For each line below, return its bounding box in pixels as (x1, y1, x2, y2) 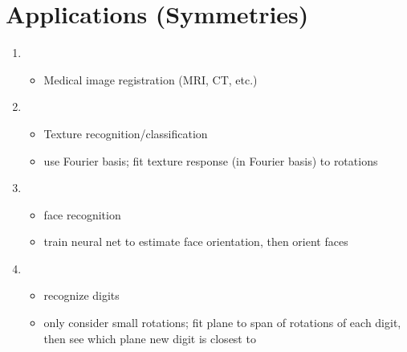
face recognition (43, 206, 121, 223)
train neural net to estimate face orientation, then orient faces (43, 233, 348, 250)
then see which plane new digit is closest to (43, 329, 256, 346)
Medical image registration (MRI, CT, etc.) (43, 71, 258, 88)
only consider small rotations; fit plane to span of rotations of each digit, (43, 314, 401, 331)
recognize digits (43, 287, 120, 304)
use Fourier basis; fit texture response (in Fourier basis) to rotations (43, 152, 378, 169)
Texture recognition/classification (43, 125, 208, 141)
